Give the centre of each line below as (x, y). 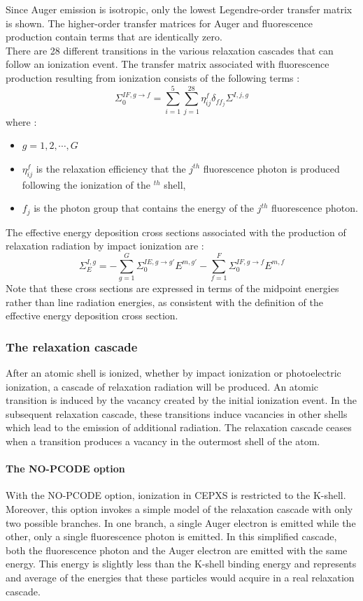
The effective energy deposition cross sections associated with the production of (176, 232)
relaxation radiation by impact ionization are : (105, 246)
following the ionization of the (86, 184)
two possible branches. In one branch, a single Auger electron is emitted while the (181, 522)
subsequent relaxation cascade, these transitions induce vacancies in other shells (177, 413)
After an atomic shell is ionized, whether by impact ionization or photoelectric (173, 373)
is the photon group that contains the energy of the (144, 208)
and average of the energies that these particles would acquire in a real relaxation (180, 577)
